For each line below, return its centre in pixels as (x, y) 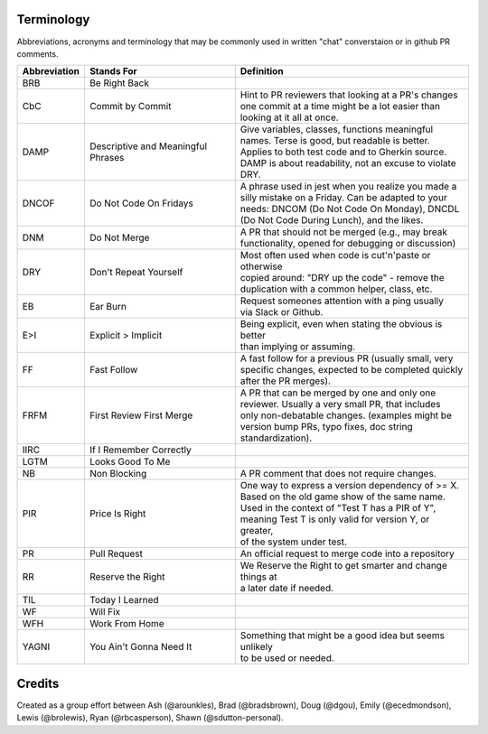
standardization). (276, 438)
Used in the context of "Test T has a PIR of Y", (338, 508)
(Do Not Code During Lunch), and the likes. (332, 220)
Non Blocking (118, 474)
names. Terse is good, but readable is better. (335, 141)
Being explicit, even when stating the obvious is (341, 324)
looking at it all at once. (289, 117)
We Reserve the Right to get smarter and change (343, 566)
